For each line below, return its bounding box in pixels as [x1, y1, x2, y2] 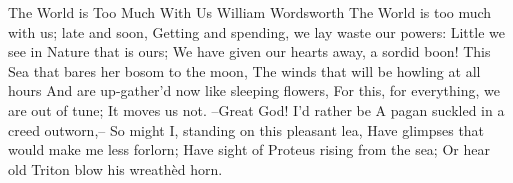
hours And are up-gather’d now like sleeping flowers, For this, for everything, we [8, 80, 500, 101]
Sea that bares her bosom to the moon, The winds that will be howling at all [8, 60, 481, 81]
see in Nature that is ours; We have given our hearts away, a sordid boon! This [8, 41, 491, 62]
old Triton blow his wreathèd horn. [8, 158, 223, 179]
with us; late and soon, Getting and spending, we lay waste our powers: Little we [8, 21, 505, 42]
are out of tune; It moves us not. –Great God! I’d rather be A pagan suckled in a [8, 99, 505, 120]
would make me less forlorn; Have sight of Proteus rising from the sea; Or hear [8, 139, 490, 160]
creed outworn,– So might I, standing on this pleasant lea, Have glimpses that [8, 119, 485, 140]
